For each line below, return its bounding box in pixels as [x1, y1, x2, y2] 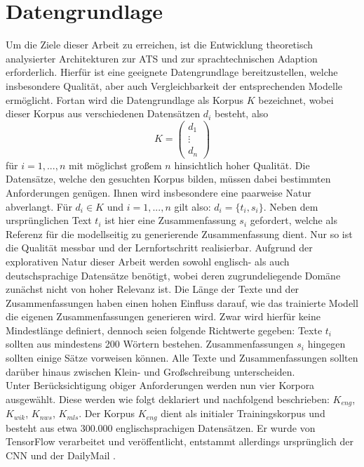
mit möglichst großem [68, 157, 162, 172]
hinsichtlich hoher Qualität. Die [174, 157, 310, 172]
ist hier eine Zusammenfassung [105, 213, 236, 228]
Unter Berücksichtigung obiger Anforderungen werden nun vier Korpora [6, 378, 315, 393]
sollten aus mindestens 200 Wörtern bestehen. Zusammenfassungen [6, 336, 294, 351]
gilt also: [174, 199, 211, 213]
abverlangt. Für [6, 199, 72, 213]
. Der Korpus [79, 406, 135, 421]
